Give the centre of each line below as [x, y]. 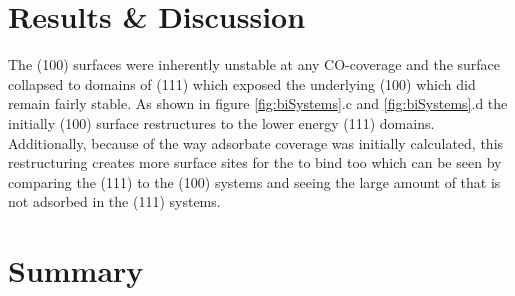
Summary [76, 270]
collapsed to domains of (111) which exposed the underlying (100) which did [242, 83]
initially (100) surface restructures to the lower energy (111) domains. [221, 122]
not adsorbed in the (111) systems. [114, 201]
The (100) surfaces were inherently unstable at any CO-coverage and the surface [254, 64]
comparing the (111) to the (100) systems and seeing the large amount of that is [254, 181]
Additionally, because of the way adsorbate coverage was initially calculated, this [256, 142]
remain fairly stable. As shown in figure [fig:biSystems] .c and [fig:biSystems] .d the [258, 103]
